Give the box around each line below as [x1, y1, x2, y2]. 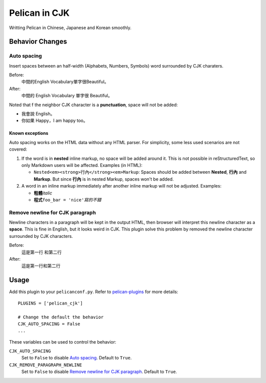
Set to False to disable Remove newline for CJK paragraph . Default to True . [21, 369, 177, 375]
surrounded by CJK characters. [9, 233, 73, 239]
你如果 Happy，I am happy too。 [21, 117, 88, 123]
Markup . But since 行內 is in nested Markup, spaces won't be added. [33, 176, 174, 182]
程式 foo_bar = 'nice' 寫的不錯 [33, 196, 101, 202]
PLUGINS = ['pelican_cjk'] [18, 300, 83, 306]
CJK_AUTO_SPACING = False [18, 321, 81, 327]
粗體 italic [33, 190, 53, 196]
